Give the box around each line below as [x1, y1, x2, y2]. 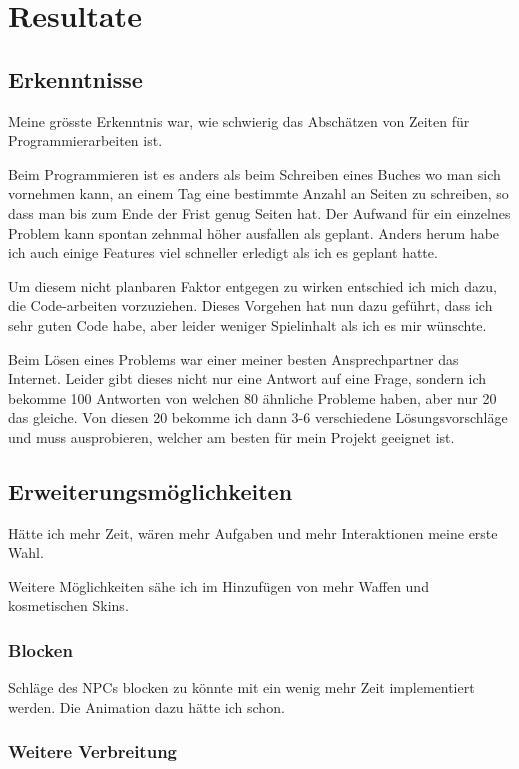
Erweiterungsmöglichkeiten [8, 475, 293, 506]
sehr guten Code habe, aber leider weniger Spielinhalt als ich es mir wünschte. [8, 314, 487, 335]
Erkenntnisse [8, 63, 143, 94]
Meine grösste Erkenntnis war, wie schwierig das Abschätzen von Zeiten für [8, 110, 470, 131]
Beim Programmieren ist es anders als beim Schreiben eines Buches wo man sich [8, 163, 501, 184]
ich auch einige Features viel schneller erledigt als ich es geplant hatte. [8, 242, 438, 263]
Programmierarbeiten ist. [8, 130, 163, 151]
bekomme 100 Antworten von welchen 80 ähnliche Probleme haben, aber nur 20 [8, 387, 497, 408]
